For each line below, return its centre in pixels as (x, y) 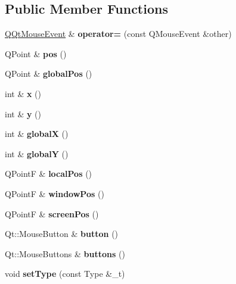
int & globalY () (37, 153)
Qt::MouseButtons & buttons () (65, 253)
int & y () (23, 113)
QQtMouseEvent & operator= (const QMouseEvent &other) (118, 34)
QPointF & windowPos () (55, 193)
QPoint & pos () (36, 53)
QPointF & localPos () (49, 174)
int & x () (23, 93)
